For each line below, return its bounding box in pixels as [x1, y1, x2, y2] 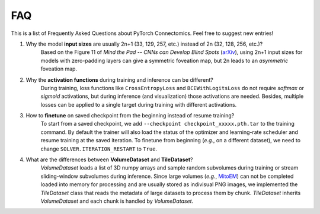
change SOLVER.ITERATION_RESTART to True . [40, 145, 157, 152]
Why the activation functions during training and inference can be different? [25, 76, 213, 83]
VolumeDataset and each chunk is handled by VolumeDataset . [40, 197, 194, 205]
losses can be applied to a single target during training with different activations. [40, 101, 237, 108]
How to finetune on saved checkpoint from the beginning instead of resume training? [25, 112, 235, 119]
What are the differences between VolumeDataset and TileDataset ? [25, 156, 193, 163]
